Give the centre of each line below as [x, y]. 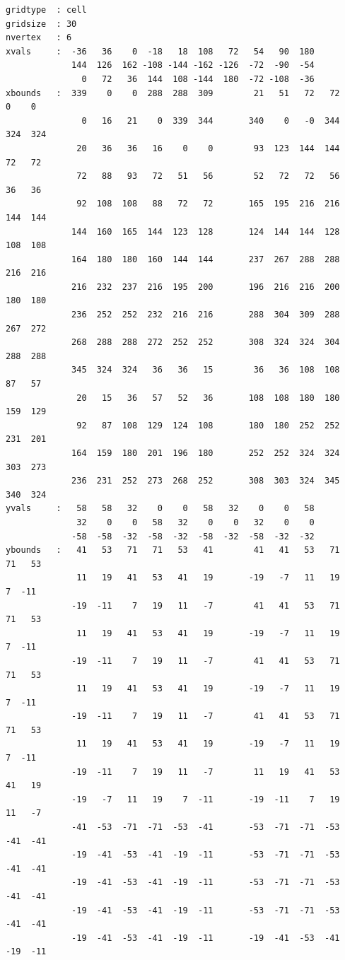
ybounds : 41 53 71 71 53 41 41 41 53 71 [173, 550]
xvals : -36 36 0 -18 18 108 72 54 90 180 [160, 51]
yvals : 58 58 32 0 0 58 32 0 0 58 [160, 509]
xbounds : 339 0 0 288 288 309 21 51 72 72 [173, 93]
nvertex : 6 [39, 38]
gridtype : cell [46, 10]
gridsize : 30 [41, 24]
